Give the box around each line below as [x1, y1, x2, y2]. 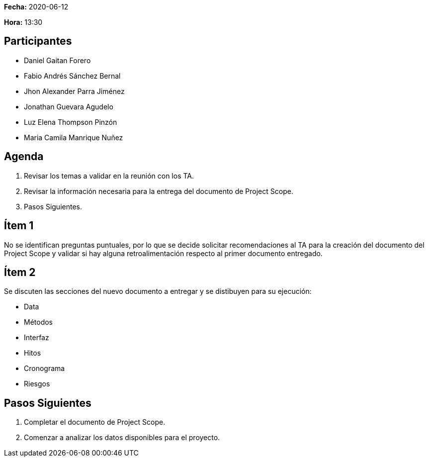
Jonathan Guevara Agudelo [24, 102, 113, 111]
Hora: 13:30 [4, 18, 43, 26]
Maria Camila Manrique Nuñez [24, 133, 123, 142]
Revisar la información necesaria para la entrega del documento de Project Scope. [24, 186, 293, 195]
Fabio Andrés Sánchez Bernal [24, 71, 121, 80]
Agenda [4, 150, 44, 163]
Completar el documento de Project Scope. [24, 418, 166, 427]
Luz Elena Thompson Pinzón [24, 117, 117, 126]
